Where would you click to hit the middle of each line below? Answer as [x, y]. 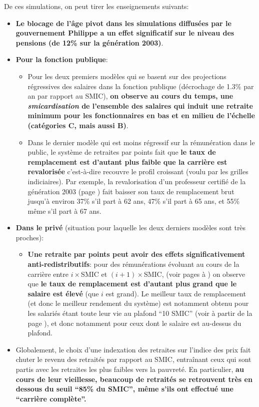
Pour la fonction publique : [62, 59]
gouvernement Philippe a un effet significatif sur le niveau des [125, 33]
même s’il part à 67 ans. [64, 211]
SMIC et [94, 274]
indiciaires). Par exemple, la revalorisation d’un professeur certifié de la [137, 181]
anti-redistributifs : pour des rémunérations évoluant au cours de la [133, 264]
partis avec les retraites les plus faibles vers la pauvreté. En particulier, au [130, 369]
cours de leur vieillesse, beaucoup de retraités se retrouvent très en [134, 379]
